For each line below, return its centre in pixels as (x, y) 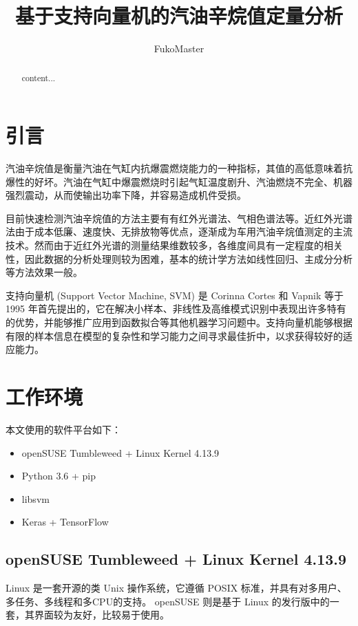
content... (39, 77)
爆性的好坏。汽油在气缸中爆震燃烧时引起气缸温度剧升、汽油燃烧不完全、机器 (179, 181)
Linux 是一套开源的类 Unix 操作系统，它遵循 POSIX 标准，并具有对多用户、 (176, 588)
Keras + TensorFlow (65, 522)
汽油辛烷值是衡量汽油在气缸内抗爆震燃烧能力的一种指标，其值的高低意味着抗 (179, 168)
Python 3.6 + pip (59, 476)
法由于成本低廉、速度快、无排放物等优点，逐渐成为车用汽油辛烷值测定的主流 (179, 231)
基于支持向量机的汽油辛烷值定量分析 (179, 15)
